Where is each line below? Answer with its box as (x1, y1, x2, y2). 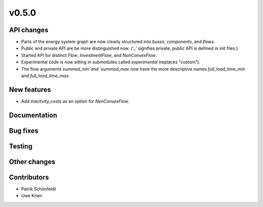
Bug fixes (9, 127, 38, 135)
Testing (9, 142, 33, 151)
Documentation (9, 111, 57, 119)
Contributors (9, 173, 49, 181)
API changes (9, 26, 49, 34)
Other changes (9, 157, 56, 166)
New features (9, 85, 51, 94)
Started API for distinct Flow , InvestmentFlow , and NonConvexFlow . (21, 52, 157, 58)
